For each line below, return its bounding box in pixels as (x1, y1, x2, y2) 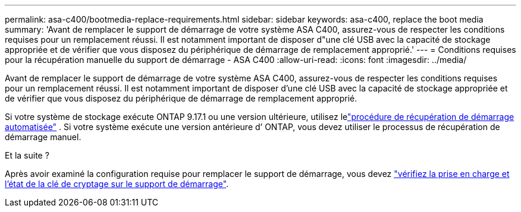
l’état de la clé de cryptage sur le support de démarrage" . (5, 179, 229, 189)
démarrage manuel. (5, 132, 81, 142)
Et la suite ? (5, 150, 49, 160)
